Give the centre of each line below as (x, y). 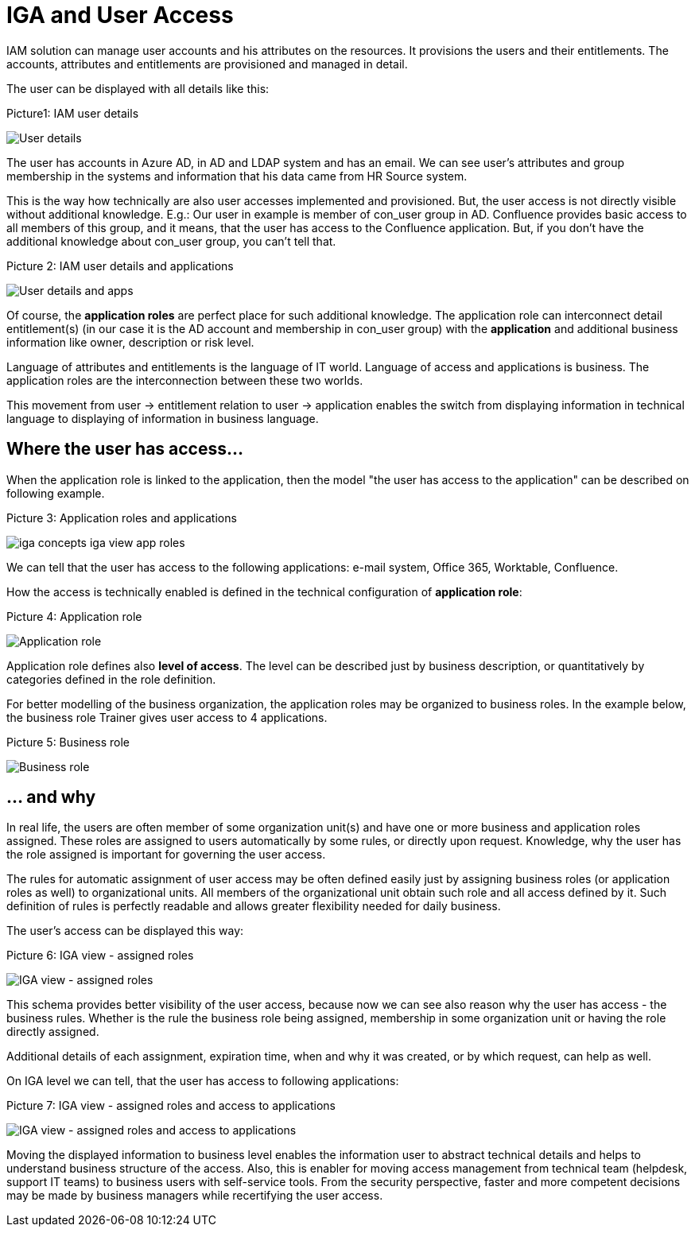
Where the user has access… (125, 449)
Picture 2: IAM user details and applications (120, 266)
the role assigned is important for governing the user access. (166, 855)
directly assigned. (53, 1032)
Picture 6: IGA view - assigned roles (100, 956)
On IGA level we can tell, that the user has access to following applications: (203, 1081)
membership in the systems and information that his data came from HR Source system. (237, 176)
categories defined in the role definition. (111, 679)
